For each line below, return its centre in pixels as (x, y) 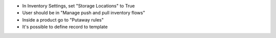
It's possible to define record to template (65, 27)
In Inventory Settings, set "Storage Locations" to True (78, 6)
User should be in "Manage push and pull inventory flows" (84, 13)
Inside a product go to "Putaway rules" (63, 19)
